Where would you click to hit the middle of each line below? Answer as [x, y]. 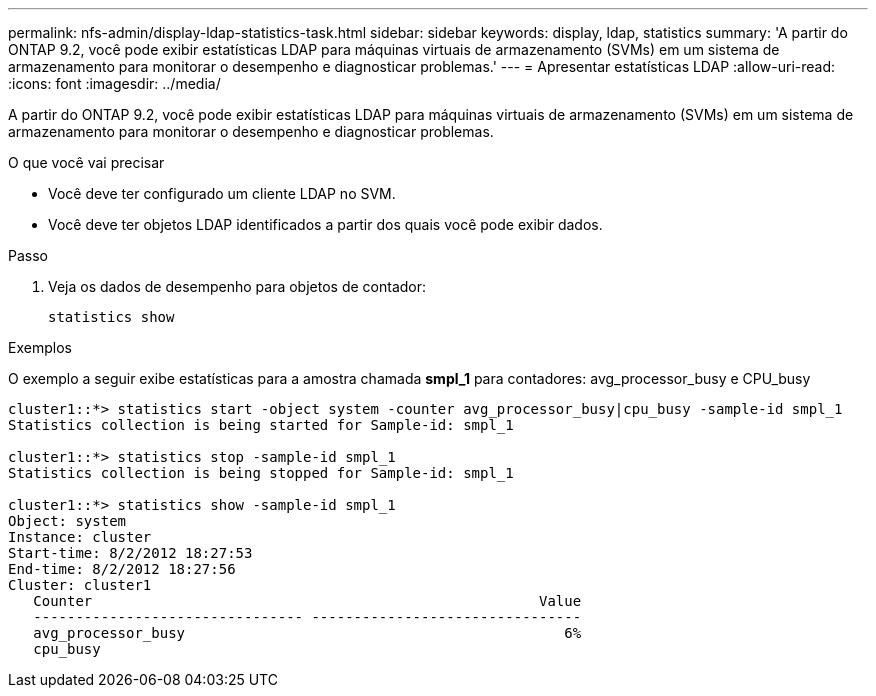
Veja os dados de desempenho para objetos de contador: [237, 286]
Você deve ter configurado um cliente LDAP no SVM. [222, 193]
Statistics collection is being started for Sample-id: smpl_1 [261, 425]
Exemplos [40, 347]
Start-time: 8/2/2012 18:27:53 [130, 553]
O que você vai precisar [86, 162]
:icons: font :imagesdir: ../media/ [114, 83]
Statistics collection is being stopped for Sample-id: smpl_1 [261, 473]
